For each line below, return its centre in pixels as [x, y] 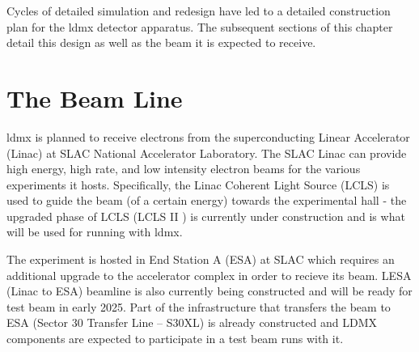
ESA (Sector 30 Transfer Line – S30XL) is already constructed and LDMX [192, 322]
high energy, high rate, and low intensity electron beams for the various [184, 169]
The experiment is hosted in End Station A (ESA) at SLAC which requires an [201, 259]
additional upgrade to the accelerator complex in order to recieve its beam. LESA [209, 275]
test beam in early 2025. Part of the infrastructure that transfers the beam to [199, 306]
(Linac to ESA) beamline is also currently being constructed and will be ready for [209, 291]
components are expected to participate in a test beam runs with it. [175, 339]
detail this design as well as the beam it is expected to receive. [161, 42]
